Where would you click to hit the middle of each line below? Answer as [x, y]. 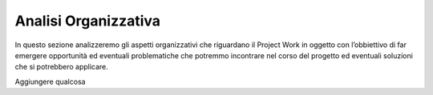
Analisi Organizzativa [87, 21]
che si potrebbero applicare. [61, 67]
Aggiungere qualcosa [50, 81]
